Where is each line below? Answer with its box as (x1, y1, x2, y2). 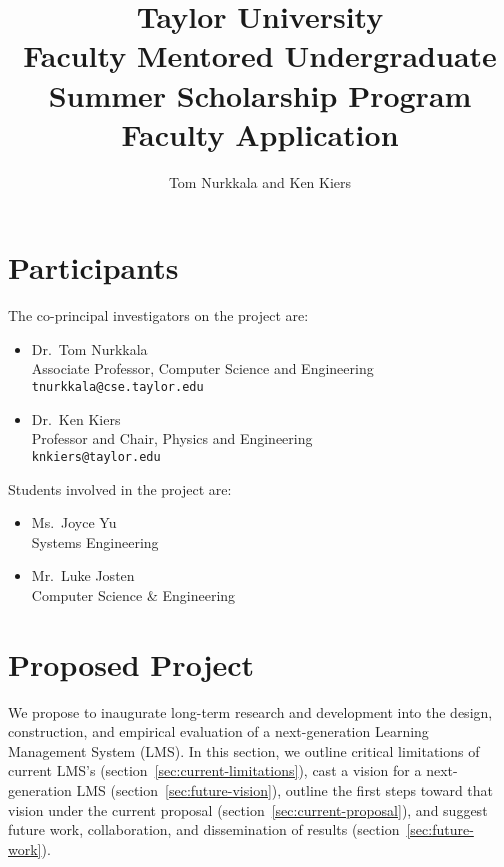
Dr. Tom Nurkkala (31, 338, 148, 359)
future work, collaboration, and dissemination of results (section (8, 819, 400, 840)
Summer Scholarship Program (48, 74, 472, 115)
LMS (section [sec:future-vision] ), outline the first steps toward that (76, 779, 494, 800)
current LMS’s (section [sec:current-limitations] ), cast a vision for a (8, 760, 422, 781)
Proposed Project (8, 643, 255, 684)
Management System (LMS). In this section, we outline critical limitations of (8, 740, 480, 761)
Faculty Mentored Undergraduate (23, 35, 497, 76)
